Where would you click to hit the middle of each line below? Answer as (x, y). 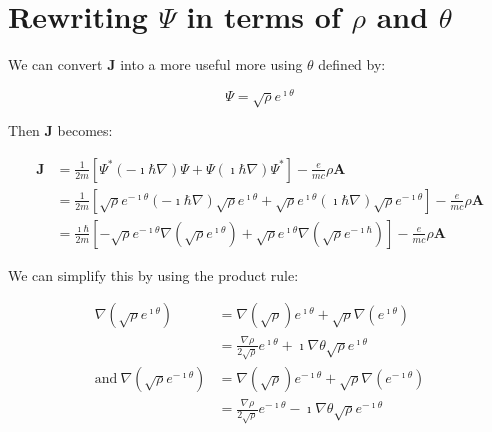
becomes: (85, 130)
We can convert (55, 64)
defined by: (352, 64)
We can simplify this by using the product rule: (153, 274)
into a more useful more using (211, 64)
